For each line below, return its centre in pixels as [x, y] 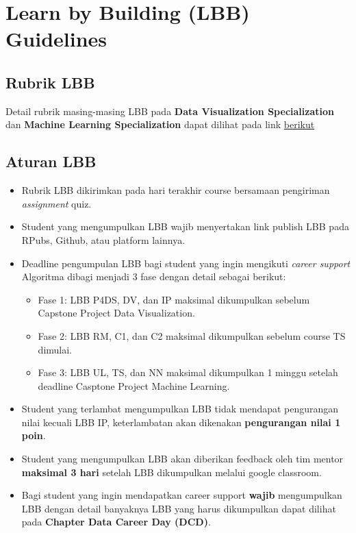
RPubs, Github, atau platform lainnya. [103, 239]
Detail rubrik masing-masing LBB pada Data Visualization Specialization [170, 111]
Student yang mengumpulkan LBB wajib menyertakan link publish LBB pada [185, 226]
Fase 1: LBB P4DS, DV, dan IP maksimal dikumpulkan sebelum [174, 299]
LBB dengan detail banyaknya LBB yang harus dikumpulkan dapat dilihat [179, 508]
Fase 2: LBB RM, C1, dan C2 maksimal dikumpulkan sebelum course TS [192, 335]
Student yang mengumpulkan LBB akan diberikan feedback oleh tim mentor [182, 459]
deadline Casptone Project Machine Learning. [134, 385]
